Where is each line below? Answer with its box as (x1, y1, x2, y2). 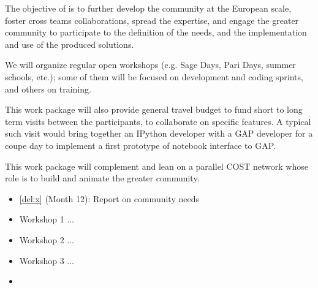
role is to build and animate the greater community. (5, 172, 200, 184)
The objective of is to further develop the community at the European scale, (5, 2, 292, 14)
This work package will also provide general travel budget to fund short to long (5, 103, 303, 116)
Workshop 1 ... (19, 213, 74, 225)
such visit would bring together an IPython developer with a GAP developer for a (5, 127, 313, 140)
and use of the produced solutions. (5, 37, 134, 50)
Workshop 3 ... (19, 254, 74, 267)
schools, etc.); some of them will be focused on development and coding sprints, (5, 70, 303, 83)
